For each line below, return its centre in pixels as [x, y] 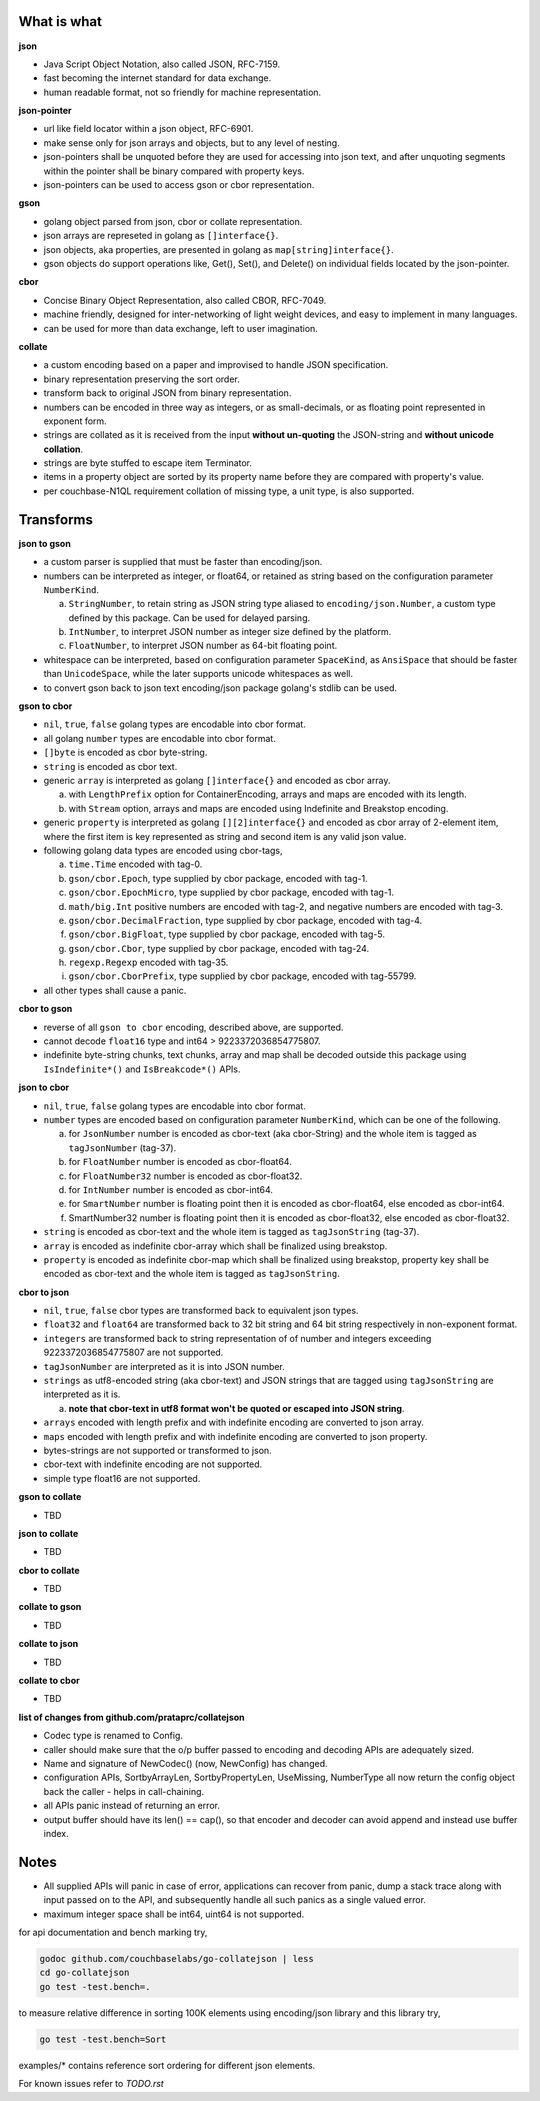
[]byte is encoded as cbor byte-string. [125, 752]
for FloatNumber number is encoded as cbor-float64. [180, 1162]
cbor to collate [49, 1570]
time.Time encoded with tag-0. [135, 864]
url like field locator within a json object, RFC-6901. [148, 129]
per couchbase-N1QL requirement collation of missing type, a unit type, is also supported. [229, 491]
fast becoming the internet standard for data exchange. [157, 78]
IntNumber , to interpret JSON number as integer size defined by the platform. [230, 632]
